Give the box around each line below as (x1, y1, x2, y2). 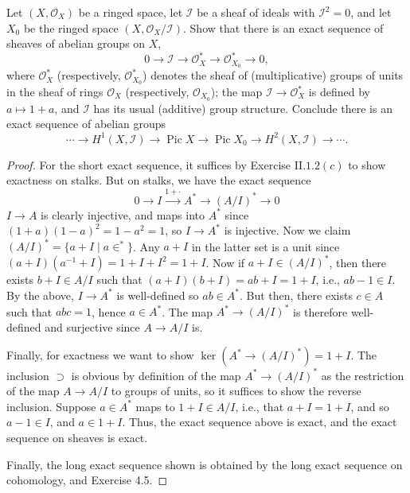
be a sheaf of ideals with (197, 4, 315, 20)
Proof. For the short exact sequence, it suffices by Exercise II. (6, 156, 307, 173)
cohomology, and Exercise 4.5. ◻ (6, 472, 168, 488)
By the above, (6, 286, 74, 303)
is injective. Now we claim (224, 222, 351, 239)
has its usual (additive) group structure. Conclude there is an (93, 99, 392, 116)
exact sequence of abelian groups (6, 115, 166, 132)
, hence (92, 303, 126, 319)
